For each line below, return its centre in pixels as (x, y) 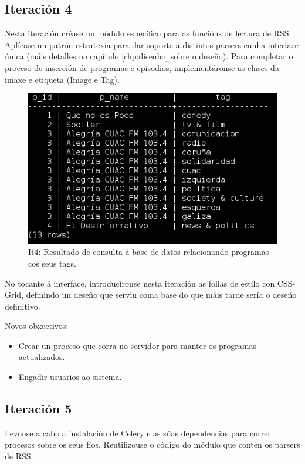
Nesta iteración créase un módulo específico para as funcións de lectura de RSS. (148, 33)
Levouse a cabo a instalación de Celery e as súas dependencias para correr (138, 433)
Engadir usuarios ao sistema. (70, 377)
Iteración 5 (38, 408)
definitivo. (23, 306)
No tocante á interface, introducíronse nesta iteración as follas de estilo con (140, 283)
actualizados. (42, 357)
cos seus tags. (52, 263)
